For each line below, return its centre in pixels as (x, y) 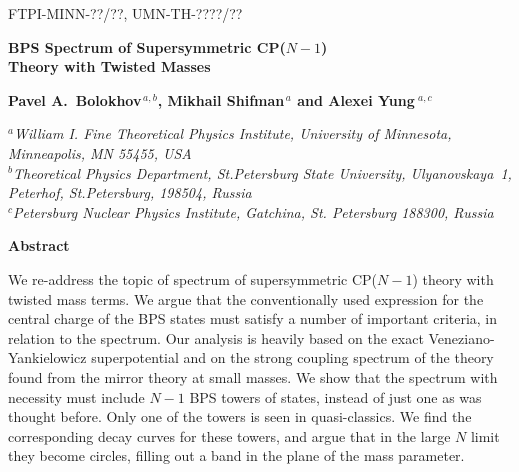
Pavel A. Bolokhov (75, 99)
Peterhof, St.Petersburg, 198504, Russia (130, 192)
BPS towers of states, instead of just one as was (335, 396)
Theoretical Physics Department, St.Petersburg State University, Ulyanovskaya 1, (262, 172)
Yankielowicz (47, 357)
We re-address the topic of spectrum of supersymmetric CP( (193, 278)
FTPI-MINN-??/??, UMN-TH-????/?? (125, 13)
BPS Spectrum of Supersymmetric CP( (147, 46)
